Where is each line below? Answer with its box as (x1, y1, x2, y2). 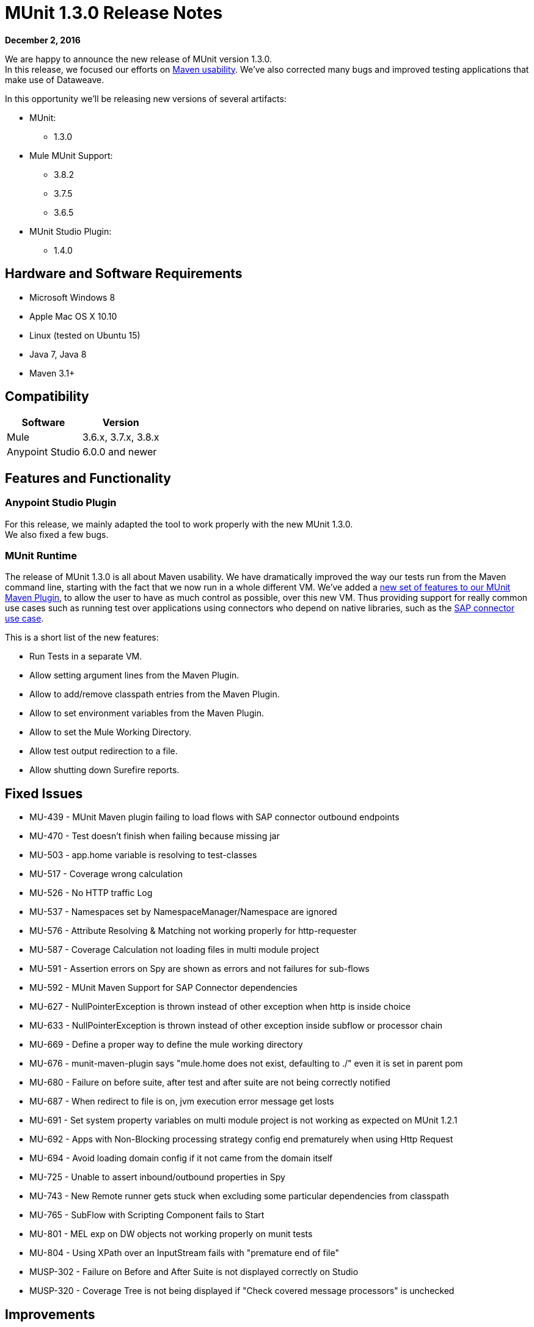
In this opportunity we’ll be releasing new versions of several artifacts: (5, 93, 287, 104)
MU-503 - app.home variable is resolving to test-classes (29, 850, 257, 861)
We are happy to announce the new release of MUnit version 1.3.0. (5, 53, 272, 64)
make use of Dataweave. (5, 74, 104, 85)
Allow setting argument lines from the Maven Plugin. (29, 670, 240, 681)
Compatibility (5, 389, 89, 405)
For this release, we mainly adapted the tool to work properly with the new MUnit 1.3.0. (5, 518, 353, 529)
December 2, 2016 (5, 34, 81, 45)
